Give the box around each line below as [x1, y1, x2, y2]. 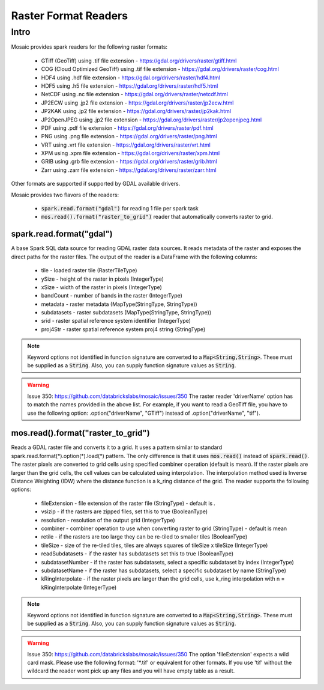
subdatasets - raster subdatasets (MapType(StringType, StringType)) [41, 309, 212, 316]
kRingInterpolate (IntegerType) [41, 584, 117, 591]
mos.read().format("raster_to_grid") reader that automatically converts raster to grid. [41, 213, 273, 221]
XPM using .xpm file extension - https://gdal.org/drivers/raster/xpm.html [41, 150, 220, 157]
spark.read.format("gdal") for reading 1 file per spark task [41, 205, 199, 212]
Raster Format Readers [11, 9, 128, 22]
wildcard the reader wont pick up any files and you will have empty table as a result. [27, 667, 235, 674]
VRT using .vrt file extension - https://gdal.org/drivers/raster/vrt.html [41, 141, 211, 148]
